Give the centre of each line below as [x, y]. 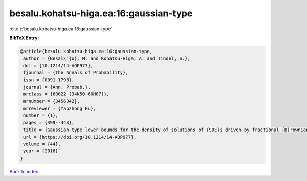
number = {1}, [41, 115]
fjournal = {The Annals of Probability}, [76, 73]
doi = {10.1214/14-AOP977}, [58, 66]
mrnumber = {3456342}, [52, 101]
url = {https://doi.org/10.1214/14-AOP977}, [80, 137]
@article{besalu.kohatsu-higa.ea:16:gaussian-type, [86, 51]
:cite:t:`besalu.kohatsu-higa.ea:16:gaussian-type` [61, 29]
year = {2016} [41, 151]
